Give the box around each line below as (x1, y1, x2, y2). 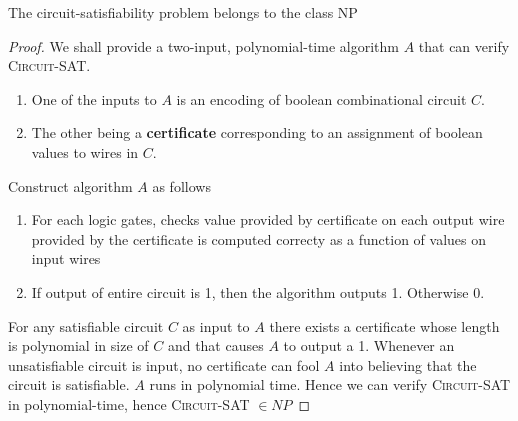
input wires (31, 248, 101, 269)
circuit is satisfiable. (8, 374, 130, 395)
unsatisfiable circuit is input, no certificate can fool (8, 354, 320, 375)
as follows (152, 175, 211, 196)
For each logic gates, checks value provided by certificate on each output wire (31, 209, 505, 230)
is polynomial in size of (8, 335, 149, 356)
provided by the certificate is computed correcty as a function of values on (31, 228, 486, 249)
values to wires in (31, 141, 139, 162)
